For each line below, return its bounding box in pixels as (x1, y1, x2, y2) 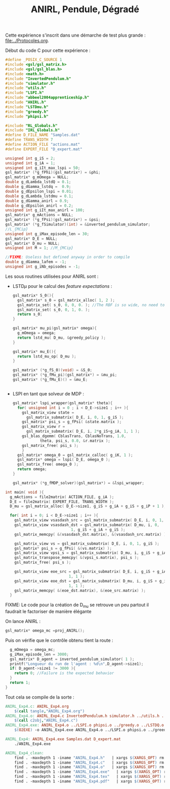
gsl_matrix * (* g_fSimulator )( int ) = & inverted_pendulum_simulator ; (5, 222, 151, 227)
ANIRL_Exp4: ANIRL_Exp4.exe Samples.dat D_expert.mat (5, 737, 121, 742)
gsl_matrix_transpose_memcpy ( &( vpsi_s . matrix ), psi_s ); (14, 555, 139, 561)
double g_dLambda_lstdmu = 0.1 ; (5, 193, 73, 199)
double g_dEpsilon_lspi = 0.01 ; (5, 189, 73, 194)
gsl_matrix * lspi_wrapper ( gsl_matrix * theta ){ (12, 400, 113, 406)
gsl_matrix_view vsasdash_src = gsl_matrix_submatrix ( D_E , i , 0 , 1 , (14, 518, 164, 523)
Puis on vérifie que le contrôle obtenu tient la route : (5, 637, 113, 643)
